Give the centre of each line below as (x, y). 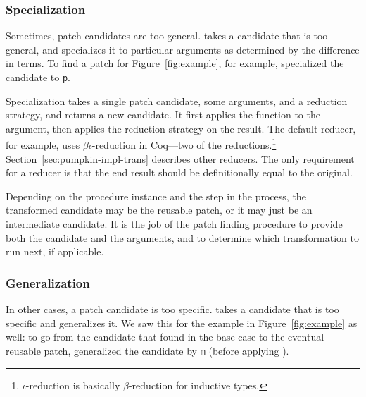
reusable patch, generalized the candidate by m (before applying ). (147, 350)
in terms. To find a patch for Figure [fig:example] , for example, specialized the (175, 63)
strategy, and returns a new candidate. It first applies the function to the (163, 115)
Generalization (48, 282)
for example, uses (43, 145)
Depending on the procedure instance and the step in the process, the (156, 196)
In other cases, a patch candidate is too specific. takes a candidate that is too (172, 309)
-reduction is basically (73, 385)
